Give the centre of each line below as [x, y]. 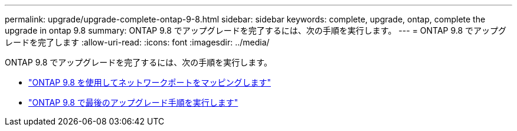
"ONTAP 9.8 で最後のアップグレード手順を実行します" [133, 102]
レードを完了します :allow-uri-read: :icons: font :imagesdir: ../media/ [137, 42]
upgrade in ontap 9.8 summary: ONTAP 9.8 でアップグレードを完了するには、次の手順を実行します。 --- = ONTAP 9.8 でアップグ [256, 30]
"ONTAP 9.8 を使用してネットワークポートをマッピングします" [150, 82]
